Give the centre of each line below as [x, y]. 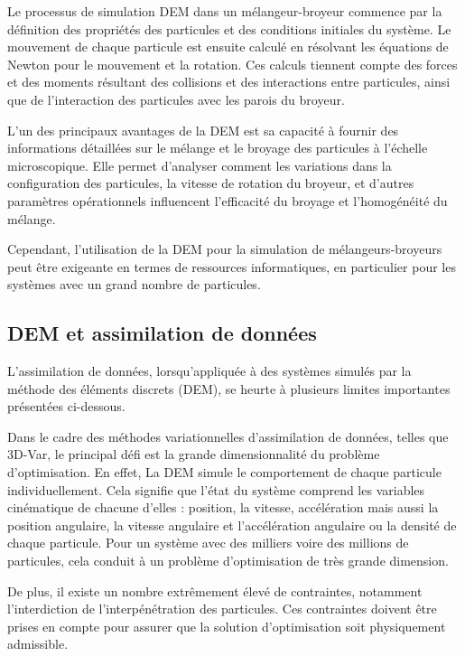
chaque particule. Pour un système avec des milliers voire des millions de [208, 543]
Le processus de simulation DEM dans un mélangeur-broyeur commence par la [225, 11]
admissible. [38, 644]
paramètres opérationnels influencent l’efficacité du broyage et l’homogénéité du [228, 200]
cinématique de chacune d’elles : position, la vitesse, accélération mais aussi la [223, 507]
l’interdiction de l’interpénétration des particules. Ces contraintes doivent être [222, 609]
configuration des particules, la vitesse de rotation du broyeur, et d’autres [211, 183]
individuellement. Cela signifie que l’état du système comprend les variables [216, 489]
